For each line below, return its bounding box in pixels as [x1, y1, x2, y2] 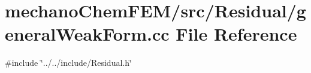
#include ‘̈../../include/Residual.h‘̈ [5, 56, 132, 69]
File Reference [176, 22, 297, 46]
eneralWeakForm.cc [5, 22, 170, 46]
